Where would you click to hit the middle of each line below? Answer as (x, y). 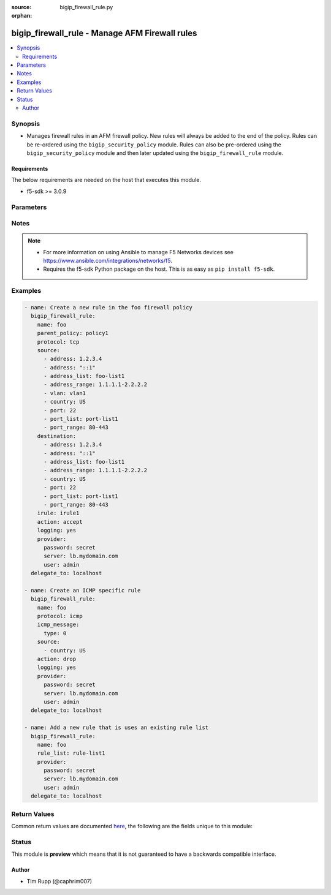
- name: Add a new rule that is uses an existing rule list (116, 728)
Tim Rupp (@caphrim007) (59, 881)
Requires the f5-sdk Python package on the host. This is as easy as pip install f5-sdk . (159, 269)
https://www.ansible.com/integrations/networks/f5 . (108, 261)
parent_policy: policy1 (73, 333)
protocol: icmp (60, 616)
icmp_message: (58, 625)
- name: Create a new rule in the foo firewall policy (108, 307)
